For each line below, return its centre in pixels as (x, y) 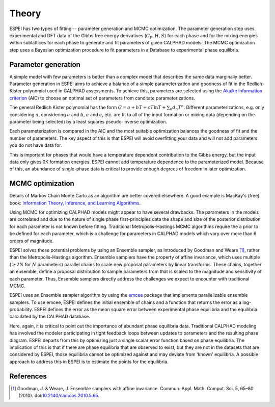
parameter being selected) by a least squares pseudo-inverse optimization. (88, 121)
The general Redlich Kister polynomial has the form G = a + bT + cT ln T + (88, 108)
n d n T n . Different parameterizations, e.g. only (217, 108)
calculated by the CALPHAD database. (50, 317)
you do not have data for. (36, 145)
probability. (21, 310)
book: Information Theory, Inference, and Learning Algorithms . (75, 203)
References (28, 376)
